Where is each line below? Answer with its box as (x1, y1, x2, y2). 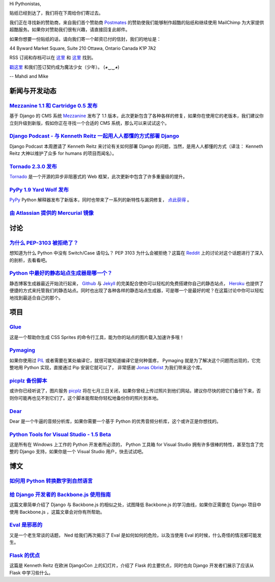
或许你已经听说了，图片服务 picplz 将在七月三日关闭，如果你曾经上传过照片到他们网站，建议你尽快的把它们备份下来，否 (9, 387, 261, 394)
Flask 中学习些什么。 (9, 569, 53, 575)
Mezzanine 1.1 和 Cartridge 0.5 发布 (9, 102, 98, 109)
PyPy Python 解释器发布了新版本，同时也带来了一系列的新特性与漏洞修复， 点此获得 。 (9, 197, 192, 203)
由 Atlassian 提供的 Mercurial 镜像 (9, 209, 94, 216)
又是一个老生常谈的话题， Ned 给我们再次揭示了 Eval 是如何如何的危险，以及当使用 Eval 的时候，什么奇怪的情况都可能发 (9, 532, 262, 538)
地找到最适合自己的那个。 (9, 294, 63, 300)
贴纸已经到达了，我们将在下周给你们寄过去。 (9, 10, 103, 16)
